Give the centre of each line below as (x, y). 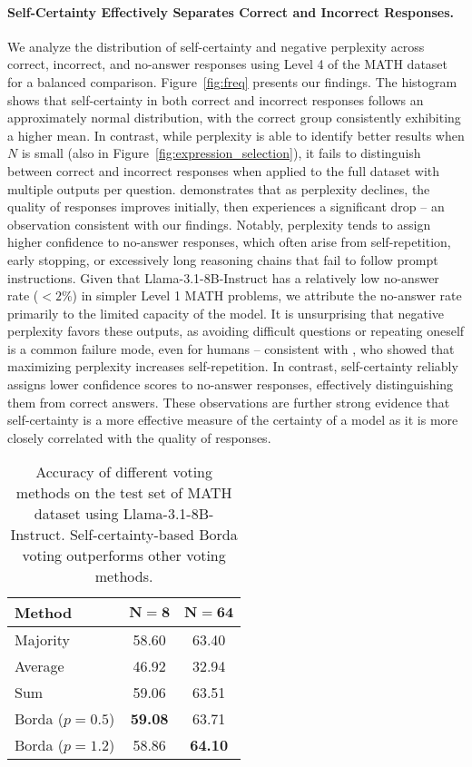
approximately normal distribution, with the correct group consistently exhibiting (234, 118)
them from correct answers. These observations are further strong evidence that (229, 402)
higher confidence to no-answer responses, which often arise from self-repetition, (229, 242)
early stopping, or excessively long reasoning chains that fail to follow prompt (223, 259)
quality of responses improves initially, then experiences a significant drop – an (226, 206)
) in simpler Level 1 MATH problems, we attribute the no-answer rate (267, 295)
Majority (42, 640)
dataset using (76, 514)
